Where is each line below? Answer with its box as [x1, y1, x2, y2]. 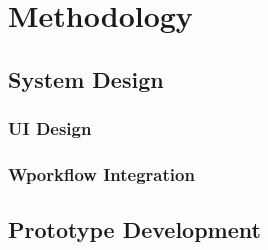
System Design [8, 63, 164, 94]
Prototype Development [8, 214, 261, 245]
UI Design [8, 116, 92, 141]
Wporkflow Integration [8, 161, 195, 186]
